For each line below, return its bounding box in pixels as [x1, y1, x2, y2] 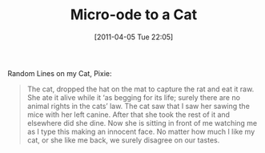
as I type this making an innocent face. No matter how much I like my [26, 127, 255, 136]
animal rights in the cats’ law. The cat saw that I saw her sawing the [26, 101, 250, 111]
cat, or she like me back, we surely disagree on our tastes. [26, 135, 220, 145]
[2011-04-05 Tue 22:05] [94, 32, 174, 42]
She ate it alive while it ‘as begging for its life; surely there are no [26, 92, 241, 102]
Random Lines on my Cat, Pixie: [7, 68, 112, 78]
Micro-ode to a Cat [70, 6, 198, 24]
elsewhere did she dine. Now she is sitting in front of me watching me [26, 118, 258, 127]
